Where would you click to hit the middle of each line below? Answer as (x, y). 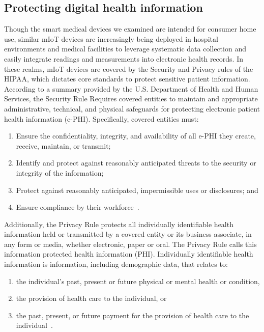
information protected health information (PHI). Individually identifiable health (129, 254)
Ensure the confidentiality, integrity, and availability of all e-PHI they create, (136, 136)
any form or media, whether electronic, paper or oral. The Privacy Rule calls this (130, 244)
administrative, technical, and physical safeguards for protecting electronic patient (132, 108)
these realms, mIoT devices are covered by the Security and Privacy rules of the (129, 68)
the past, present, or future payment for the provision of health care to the (133, 315)
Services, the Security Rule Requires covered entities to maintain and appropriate (131, 99)
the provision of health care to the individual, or (91, 298)
